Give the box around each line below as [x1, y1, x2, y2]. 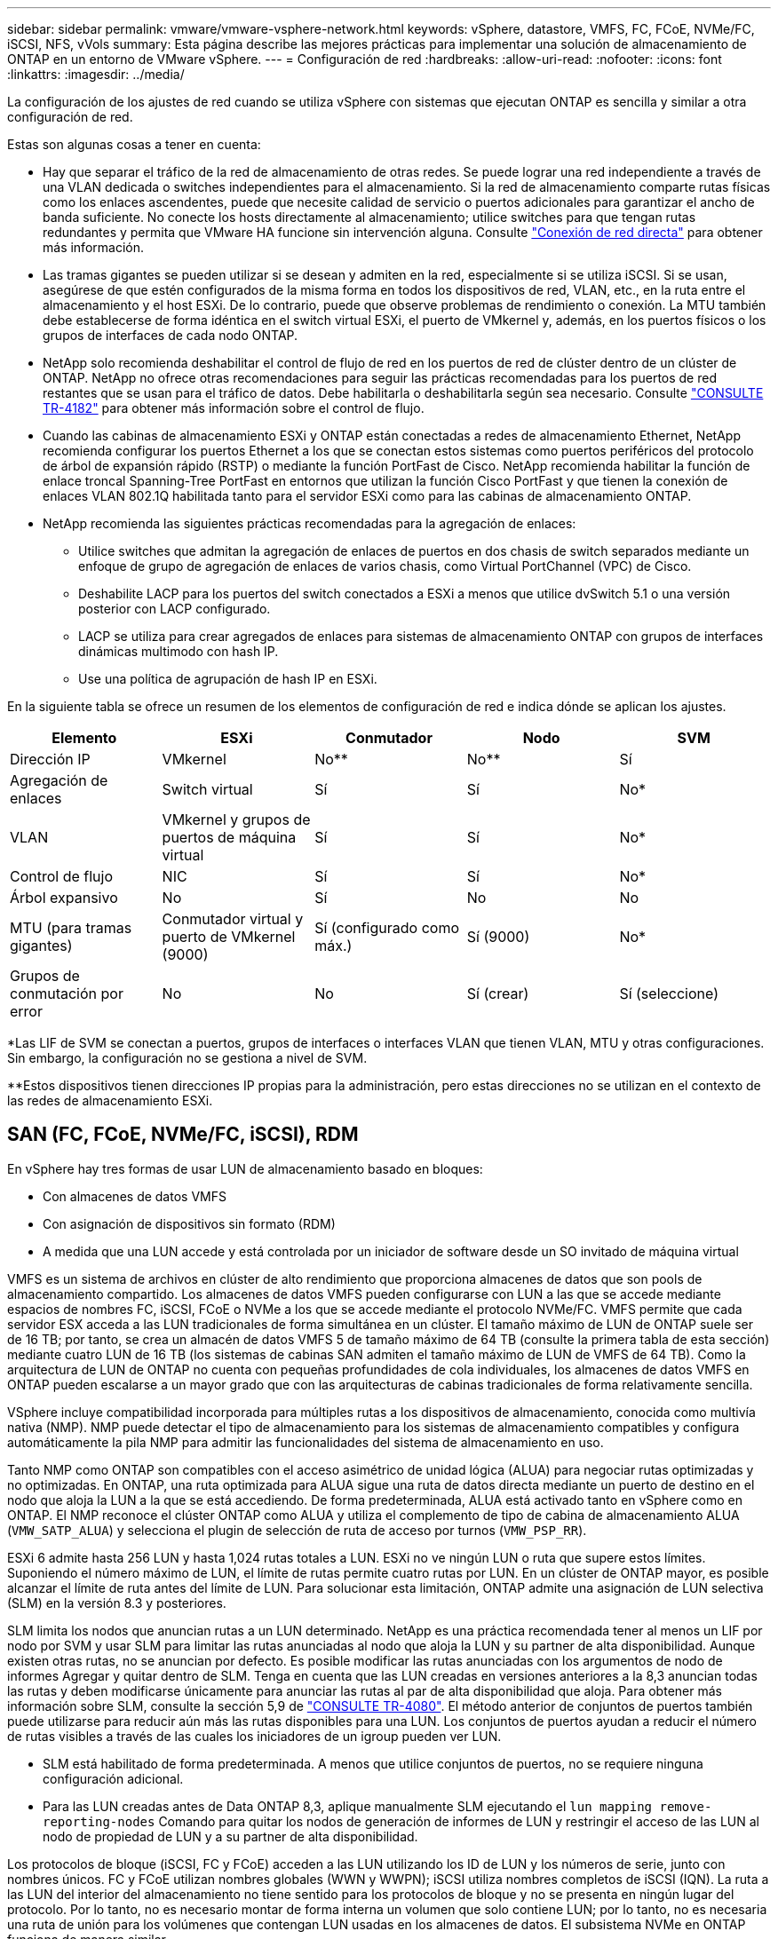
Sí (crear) [466, 985, 529, 1002]
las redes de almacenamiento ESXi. [7, 1093, 213, 1108]
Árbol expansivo [10, 889, 118, 906]
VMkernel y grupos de [162, 811, 311, 828]
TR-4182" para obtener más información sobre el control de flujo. [43, 400, 425, 415]
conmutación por [10, 985, 123, 1002]
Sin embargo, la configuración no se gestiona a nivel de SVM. [7, 1050, 368, 1065]
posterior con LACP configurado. [78, 601, 271, 616]
